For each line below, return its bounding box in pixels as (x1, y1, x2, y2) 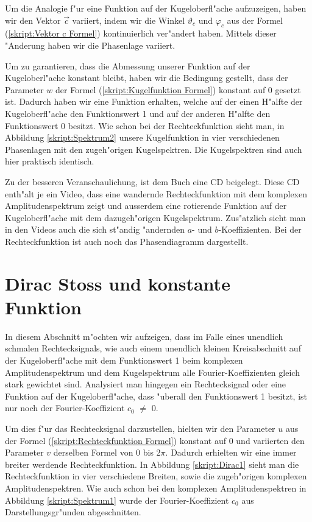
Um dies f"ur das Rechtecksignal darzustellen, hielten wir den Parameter (5, 421, 275, 434)
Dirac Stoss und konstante (5, 270, 230, 295)
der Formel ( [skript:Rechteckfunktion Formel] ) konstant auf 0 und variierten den (5, 434, 305, 446)
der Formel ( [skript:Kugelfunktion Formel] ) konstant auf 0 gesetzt (55, 83, 301, 96)
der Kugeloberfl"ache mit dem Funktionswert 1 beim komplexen (5, 353, 243, 366)
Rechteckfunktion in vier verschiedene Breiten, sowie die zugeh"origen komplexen (5, 470, 307, 482)
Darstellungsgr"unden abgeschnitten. (5, 506, 141, 518)
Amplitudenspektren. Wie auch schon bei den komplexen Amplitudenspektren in (5, 481, 307, 494)
